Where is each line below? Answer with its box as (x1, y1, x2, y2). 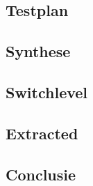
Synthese (6, 40, 71, 62)
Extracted (6, 122, 78, 144)
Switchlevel (6, 81, 88, 102)
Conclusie (6, 163, 76, 185)
